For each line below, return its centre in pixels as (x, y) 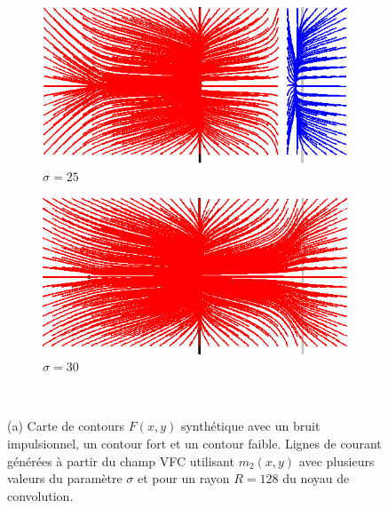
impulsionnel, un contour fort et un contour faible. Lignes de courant (194, 443)
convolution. (40, 495)
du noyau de (316, 478)
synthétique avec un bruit (250, 426)
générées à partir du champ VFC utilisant (121, 460)
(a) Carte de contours (66, 426)
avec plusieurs (337, 460)
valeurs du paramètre (65, 478)
